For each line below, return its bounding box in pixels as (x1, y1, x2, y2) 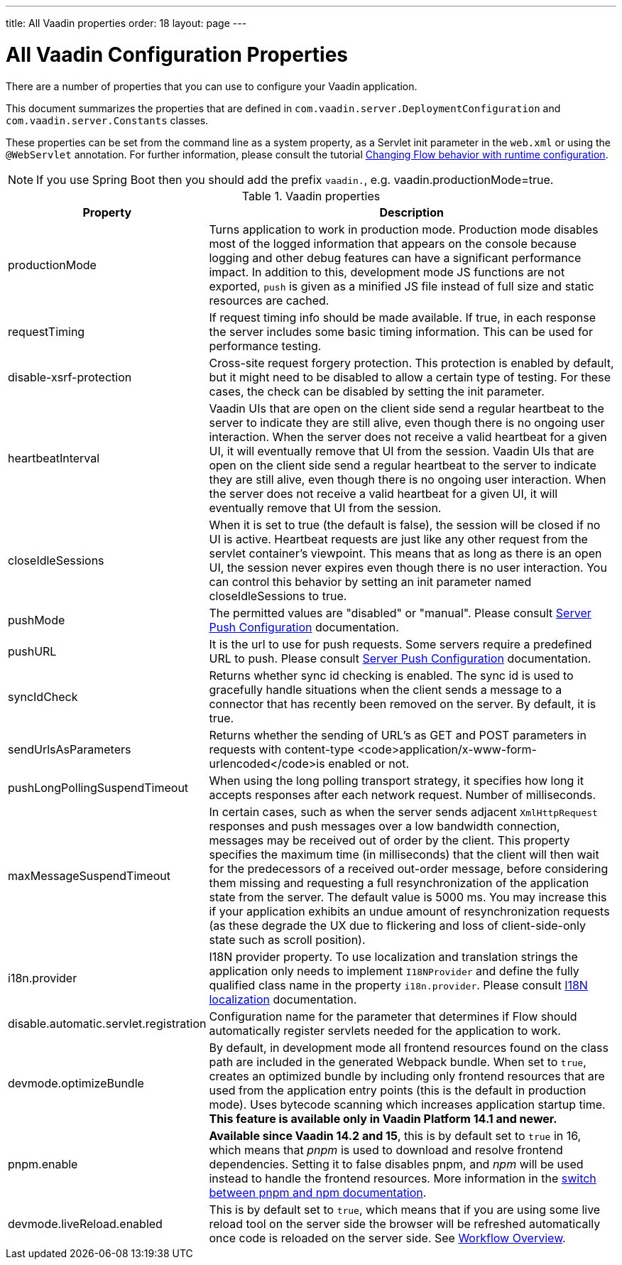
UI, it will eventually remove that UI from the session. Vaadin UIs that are (209, 443, 594, 458)
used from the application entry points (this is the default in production (209, 1082, 586, 1097)
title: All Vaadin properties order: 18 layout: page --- (6, 17, 247, 29)
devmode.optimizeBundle (8, 1075, 144, 1090)
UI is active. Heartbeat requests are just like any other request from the (209, 531, 588, 546)
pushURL (8, 644, 57, 658)
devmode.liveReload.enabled (8, 1216, 163, 1231)
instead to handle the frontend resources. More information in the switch (209, 1171, 596, 1185)
